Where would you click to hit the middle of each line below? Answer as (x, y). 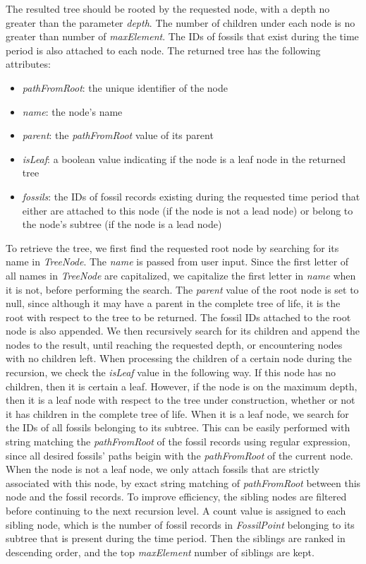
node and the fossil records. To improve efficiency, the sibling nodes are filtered (176, 497)
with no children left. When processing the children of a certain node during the (179, 358)
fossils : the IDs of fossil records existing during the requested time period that (191, 196)
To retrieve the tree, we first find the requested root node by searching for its (172, 247)
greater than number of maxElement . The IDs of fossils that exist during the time (182, 36)
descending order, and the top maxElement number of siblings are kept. (160, 552)
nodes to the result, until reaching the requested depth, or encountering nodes (174, 344)
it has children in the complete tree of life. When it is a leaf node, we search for (177, 413)
